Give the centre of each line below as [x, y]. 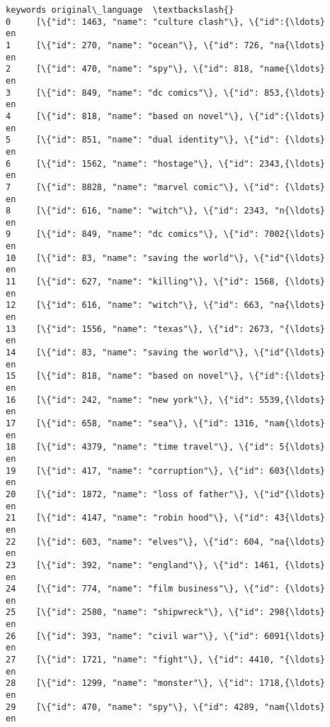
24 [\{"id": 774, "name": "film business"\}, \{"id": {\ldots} [166, 589]
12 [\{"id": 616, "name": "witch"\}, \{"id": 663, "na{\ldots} [166, 305]
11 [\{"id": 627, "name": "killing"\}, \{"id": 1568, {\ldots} [166, 282]
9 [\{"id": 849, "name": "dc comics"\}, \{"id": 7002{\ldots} [166, 234]
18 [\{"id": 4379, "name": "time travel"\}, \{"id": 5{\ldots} [166, 447]
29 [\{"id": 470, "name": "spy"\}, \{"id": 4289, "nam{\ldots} [166, 707]
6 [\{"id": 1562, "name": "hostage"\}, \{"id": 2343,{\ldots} [166, 163]
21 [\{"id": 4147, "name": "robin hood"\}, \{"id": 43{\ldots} [166, 518]
